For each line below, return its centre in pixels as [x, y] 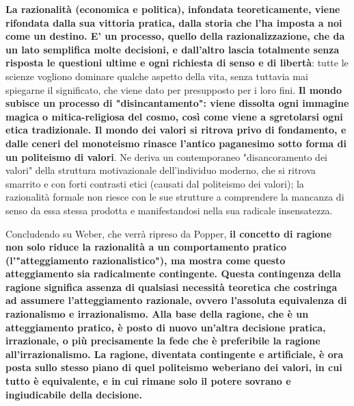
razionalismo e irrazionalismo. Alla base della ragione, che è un [157, 314]
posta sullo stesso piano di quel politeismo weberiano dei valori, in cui [174, 367]
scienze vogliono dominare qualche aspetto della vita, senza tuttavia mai [157, 76]
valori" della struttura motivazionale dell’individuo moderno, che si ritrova [161, 170]
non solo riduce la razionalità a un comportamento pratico [146, 247]
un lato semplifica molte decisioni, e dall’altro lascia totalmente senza [173, 49]
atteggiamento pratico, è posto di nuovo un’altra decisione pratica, [166, 327]
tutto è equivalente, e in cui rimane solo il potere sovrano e [148, 381]
